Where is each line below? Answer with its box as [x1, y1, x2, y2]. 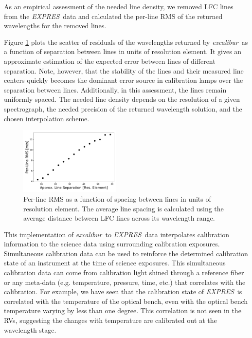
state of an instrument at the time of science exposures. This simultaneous [4, 258, 226, 268]
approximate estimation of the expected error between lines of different [4, 56, 216, 66]
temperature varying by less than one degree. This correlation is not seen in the [4, 305, 241, 316]
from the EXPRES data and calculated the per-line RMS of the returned [4, 11, 223, 21]
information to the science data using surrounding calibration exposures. [4, 239, 220, 249]
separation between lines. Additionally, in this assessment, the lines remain [4, 84, 227, 94]
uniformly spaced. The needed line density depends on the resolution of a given [4, 94, 240, 104]
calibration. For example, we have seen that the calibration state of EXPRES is [4, 286, 242, 297]
